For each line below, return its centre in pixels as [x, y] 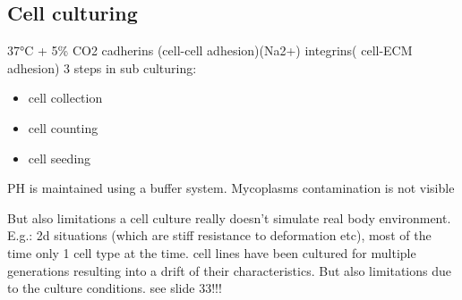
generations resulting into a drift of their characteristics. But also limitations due [229, 270]
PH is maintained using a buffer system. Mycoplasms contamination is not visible [231, 188]
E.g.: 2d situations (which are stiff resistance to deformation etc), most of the [219, 235]
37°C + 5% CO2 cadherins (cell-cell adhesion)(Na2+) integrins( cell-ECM [210, 50]
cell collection [65, 98]
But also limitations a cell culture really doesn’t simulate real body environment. [229, 217]
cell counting [63, 127]
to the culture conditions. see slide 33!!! [115, 288]
